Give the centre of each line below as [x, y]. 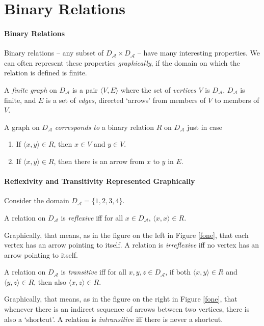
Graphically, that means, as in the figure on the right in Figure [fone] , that [121, 299]
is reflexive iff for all [92, 217]
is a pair [85, 89]
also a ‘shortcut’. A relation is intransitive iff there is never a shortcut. [114, 319]
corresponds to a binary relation [104, 127]
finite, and [20, 100]
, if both [178, 272]
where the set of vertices [158, 89]
